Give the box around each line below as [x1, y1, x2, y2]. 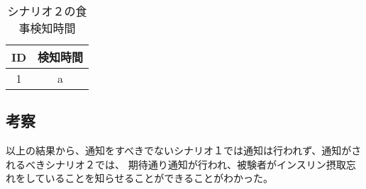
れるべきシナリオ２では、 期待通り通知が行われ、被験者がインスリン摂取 [6, 156, 346, 171]
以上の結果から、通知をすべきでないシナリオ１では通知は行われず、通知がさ [6, 143, 362, 158]
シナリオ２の [7, 3, 76, 19]
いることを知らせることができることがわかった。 [45, 171, 274, 185]
